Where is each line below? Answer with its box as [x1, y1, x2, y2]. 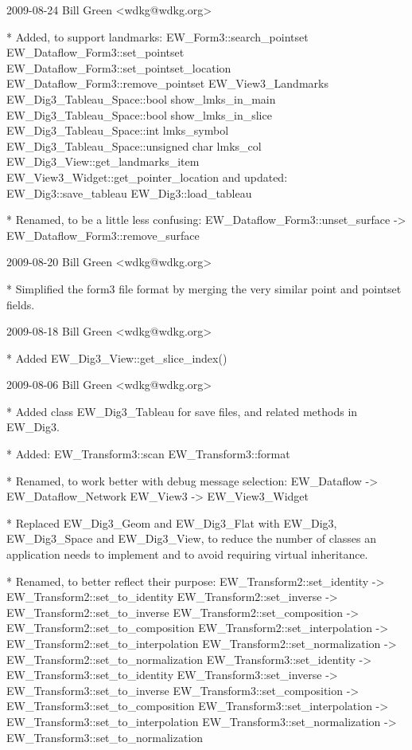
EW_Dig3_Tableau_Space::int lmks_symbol [6, 122, 229, 139]
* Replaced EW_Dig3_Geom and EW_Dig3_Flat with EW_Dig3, [6, 514, 337, 531]
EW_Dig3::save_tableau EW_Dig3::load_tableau [6, 184, 252, 201]
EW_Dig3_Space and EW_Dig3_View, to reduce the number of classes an [6, 530, 377, 547]
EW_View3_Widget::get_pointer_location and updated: [6, 168, 288, 185]
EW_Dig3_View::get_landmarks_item [6, 153, 200, 170]
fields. [6, 296, 35, 312]
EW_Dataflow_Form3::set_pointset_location [6, 59, 231, 76]
